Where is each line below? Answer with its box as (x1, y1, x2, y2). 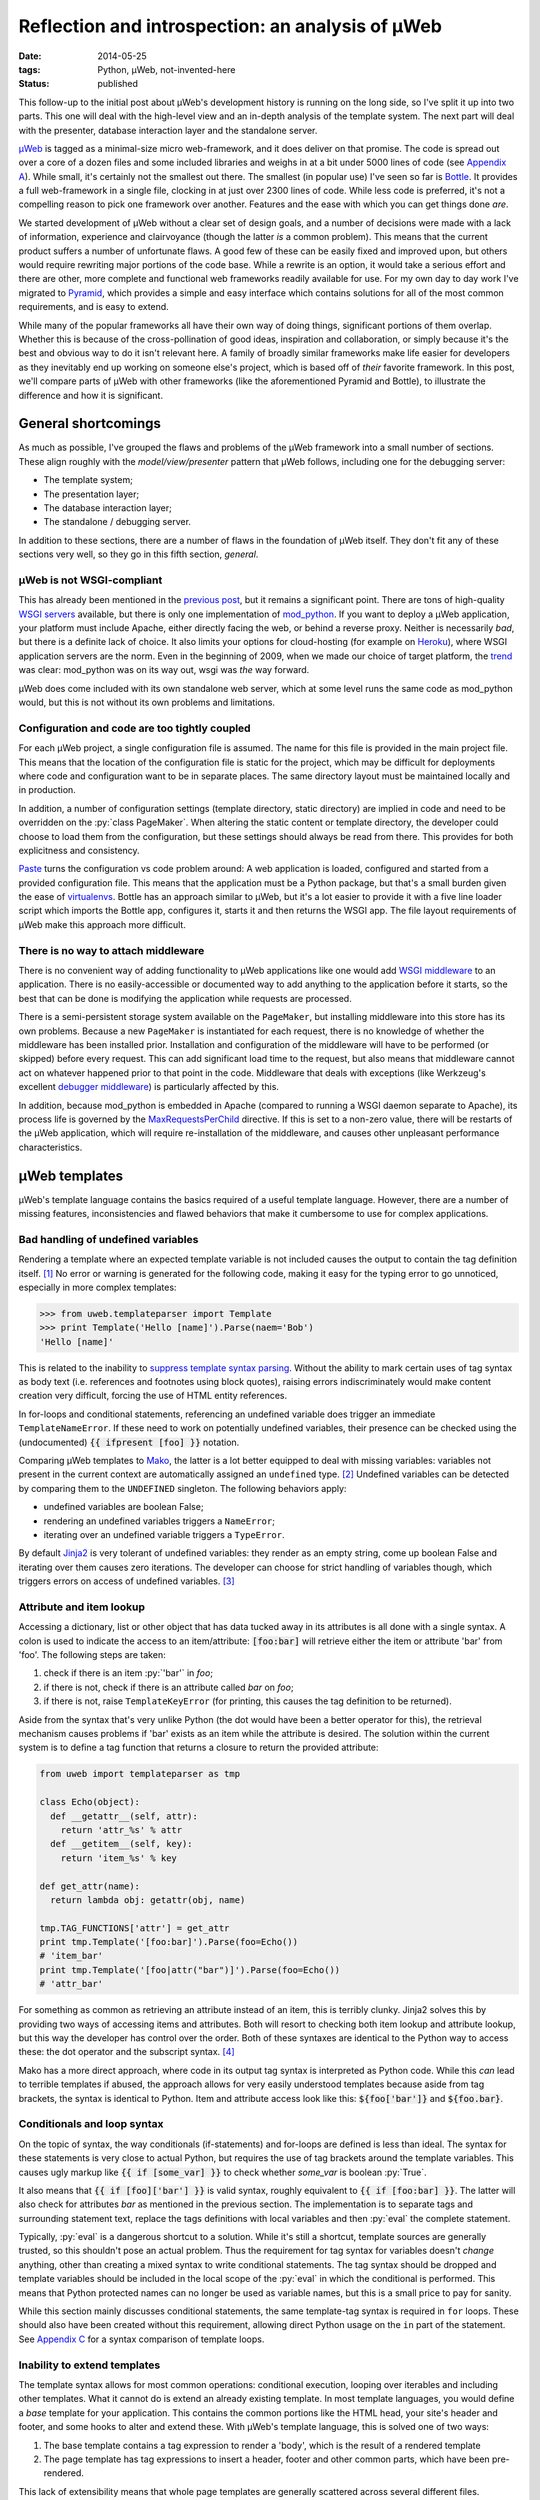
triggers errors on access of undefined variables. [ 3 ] (18, 1575, 235, 1587)
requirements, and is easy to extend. (18, 301, 169, 313)
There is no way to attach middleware (18, 943, 205, 957)
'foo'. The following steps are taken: (18, 1649, 166, 1661)
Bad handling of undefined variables (18, 1232, 199, 1246)
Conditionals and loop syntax (18, 2117, 164, 2131)
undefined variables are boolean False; (43, 1501, 204, 1513)
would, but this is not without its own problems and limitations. (18, 696, 275, 709)
